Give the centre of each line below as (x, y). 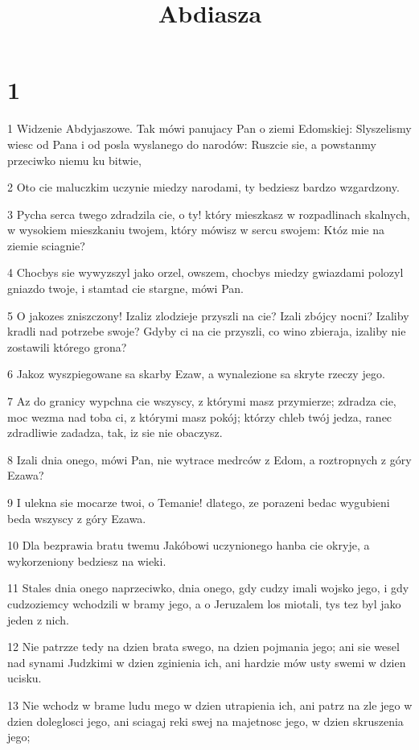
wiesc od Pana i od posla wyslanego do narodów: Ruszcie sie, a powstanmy (192, 144)
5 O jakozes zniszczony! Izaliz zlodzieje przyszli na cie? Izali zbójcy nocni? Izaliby (208, 315)
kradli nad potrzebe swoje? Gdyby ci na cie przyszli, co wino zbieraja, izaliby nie (207, 331)
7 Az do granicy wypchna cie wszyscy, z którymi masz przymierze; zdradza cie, (202, 401)
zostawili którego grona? (67, 346)
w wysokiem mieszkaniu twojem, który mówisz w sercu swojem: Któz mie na (196, 230)
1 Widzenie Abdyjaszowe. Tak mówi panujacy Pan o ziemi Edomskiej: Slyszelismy (209, 128)
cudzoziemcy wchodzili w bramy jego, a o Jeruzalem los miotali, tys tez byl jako (204, 603)
